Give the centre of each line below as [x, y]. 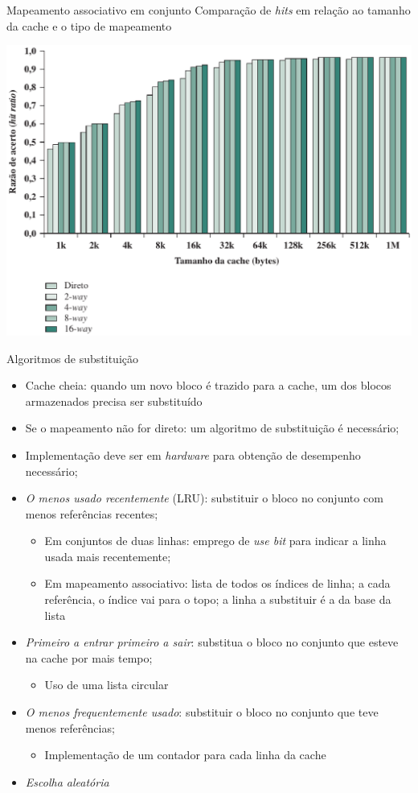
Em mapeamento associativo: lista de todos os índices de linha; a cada [217, 583]
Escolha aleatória [67, 781]
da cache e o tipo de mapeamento [89, 25]
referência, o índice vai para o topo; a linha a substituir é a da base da [218, 599]
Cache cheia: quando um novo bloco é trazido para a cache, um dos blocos [208, 385]
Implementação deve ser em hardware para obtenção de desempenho [193, 454]
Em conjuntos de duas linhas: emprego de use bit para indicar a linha [215, 541]
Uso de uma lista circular [107, 685]
